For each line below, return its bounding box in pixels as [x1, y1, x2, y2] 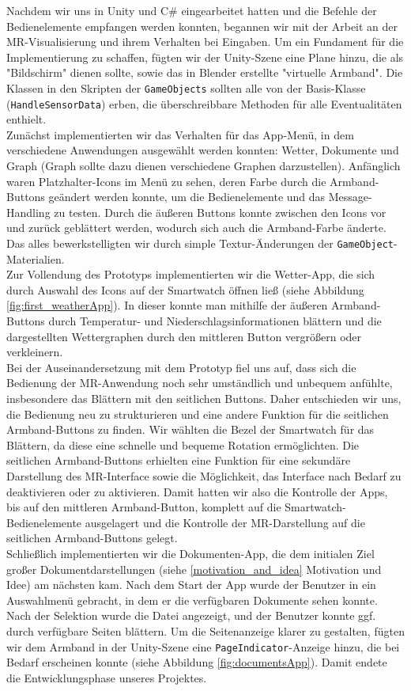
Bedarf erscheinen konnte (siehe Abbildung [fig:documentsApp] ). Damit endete [6, 654, 387, 670]
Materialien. [6, 250, 65, 267]
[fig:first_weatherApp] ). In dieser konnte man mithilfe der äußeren [6, 297, 328, 313]
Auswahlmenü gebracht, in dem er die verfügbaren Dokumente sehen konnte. [6, 591, 378, 608]
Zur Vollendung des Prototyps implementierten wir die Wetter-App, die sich [6, 266, 375, 283]
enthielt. [6, 111, 47, 127]
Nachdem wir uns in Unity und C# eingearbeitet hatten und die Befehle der [6, 2, 377, 18]
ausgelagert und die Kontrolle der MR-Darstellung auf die [85, 514, 365, 530]
